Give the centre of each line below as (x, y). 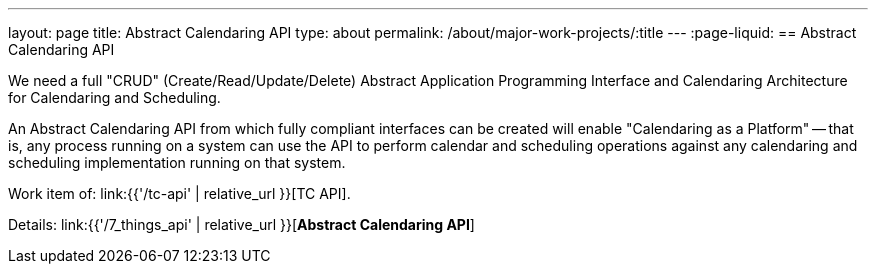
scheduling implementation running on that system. (177, 162)
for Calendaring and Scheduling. (114, 97)
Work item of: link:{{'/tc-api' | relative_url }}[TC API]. (179, 193)
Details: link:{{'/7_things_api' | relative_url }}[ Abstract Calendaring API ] (241, 224)
